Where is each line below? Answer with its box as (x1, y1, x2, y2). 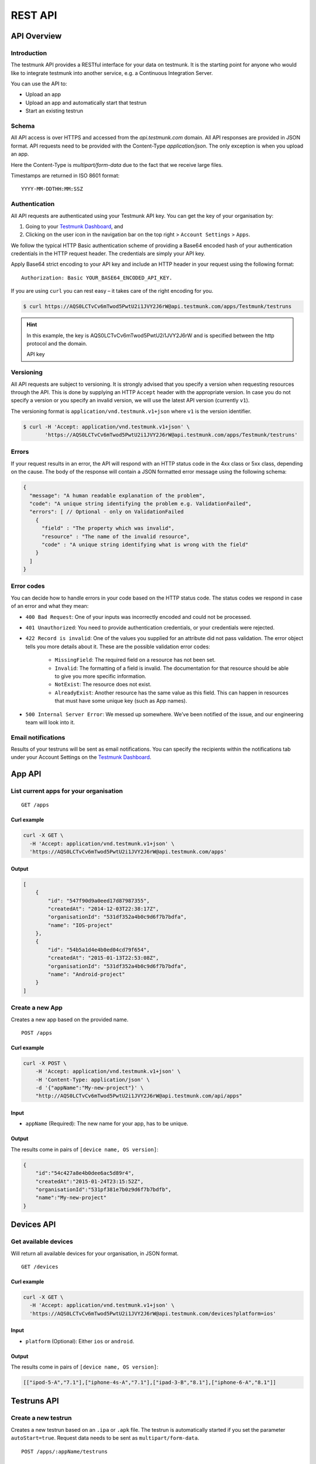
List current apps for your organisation (11, 787, 123, 795)
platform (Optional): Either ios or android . (25, 1338, 135, 1345)
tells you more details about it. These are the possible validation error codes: (25, 643, 211, 650)
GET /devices (21, 1263, 59, 1270)
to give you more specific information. (54, 672, 146, 679)
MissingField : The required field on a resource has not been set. (54, 656, 216, 663)
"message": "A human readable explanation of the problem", (29, 492, 205, 499)
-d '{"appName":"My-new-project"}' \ (35, 1085, 144, 1092)
